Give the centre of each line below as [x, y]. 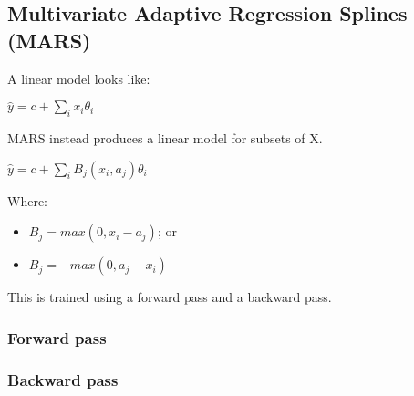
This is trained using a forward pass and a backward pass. [170, 297]
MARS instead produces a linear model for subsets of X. [165, 137]
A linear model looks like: [79, 78]
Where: [27, 200]
